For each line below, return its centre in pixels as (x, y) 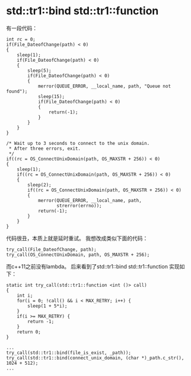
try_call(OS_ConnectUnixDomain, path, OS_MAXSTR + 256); (78, 255)
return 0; (29, 332)
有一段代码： (22, 28)
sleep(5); (39, 70)
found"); (17, 91)
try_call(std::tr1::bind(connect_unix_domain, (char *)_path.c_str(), (95, 358)
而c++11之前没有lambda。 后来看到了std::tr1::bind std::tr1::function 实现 (93, 266)
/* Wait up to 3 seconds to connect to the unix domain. (78, 143)
